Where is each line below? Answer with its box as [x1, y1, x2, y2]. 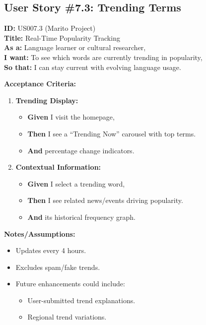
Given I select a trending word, [27, 178, 125, 189]
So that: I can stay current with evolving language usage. [4, 62, 181, 72]
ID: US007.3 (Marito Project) [4, 23, 96, 33]
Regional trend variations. [27, 312, 107, 322]
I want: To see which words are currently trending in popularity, [4, 52, 203, 62]
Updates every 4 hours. [15, 245, 86, 256]
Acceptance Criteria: [4, 78, 76, 89]
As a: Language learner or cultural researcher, [4, 42, 146, 53]
